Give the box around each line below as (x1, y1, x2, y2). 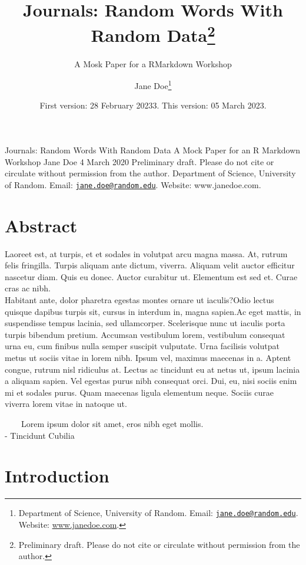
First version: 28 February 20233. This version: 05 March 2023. (39, 99, 267, 111)
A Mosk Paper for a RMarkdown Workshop (74, 57, 232, 70)
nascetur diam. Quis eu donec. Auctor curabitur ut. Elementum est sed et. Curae (5, 270, 298, 282)
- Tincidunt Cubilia (5, 429, 75, 441)
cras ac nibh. (5, 282, 51, 294)
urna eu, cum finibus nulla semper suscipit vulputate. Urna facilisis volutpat (5, 340, 280, 352)
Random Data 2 (91, 21, 215, 47)
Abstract (5, 213, 78, 237)
